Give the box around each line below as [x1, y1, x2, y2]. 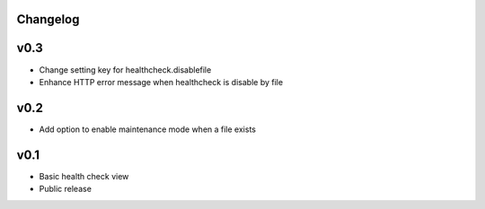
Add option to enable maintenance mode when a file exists [39, 124, 256, 135]
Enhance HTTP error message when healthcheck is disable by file [39, 76, 283, 87]
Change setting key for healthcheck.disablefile [39, 64, 212, 75]
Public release [39, 184, 92, 195]
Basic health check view [39, 170, 129, 181]
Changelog [16, 12, 80, 27]
